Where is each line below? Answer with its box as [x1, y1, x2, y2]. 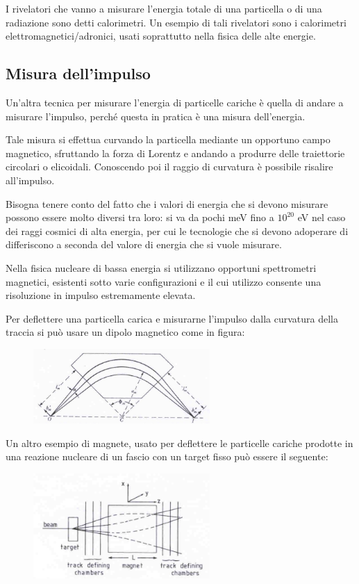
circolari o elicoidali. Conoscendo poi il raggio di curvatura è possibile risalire [6, 159, 333, 174]
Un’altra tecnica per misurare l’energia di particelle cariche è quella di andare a [6, 95, 344, 109]
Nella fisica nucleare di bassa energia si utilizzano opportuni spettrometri [6, 260, 317, 275]
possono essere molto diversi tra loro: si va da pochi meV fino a [6, 210, 274, 225]
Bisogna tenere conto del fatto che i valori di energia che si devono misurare [6, 196, 328, 211]
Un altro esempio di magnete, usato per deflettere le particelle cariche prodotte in [6, 435, 353, 450]
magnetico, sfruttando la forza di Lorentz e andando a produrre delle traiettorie [6, 145, 345, 160]
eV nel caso [297, 210, 346, 225]
